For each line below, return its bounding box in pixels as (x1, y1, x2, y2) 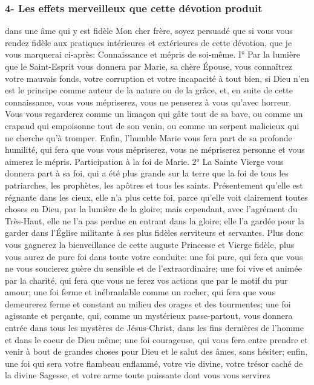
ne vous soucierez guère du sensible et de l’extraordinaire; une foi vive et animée (5, 262, 302, 275)
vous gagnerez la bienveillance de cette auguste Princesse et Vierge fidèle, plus (5, 238, 295, 250)
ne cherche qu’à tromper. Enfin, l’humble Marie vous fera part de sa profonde (5, 131, 292, 144)
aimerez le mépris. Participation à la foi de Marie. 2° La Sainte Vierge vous (5, 155, 284, 167)
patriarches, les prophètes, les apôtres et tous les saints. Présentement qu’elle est (5, 178, 303, 191)
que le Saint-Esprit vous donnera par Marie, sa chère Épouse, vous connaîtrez (5, 60, 293, 72)
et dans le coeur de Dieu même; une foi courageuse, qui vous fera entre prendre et (5, 333, 308, 346)
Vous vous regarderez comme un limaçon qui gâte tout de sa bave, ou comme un (5, 107, 303, 120)
